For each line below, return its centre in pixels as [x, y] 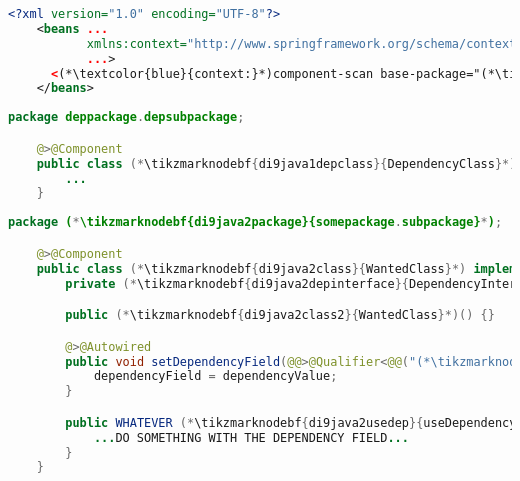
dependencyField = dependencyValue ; [215, 376]
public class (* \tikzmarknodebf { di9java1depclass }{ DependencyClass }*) [276, 163]
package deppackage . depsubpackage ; [126, 117]
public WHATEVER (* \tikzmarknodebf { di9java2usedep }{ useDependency [291, 422]
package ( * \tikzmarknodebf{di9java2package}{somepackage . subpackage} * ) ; [255, 222]
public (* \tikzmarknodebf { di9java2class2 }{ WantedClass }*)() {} [280, 315]
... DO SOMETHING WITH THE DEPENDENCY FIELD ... [251, 437]
